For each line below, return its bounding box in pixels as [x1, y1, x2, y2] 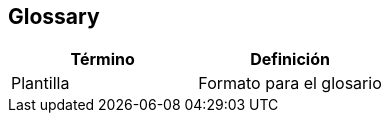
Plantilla [11, 73, 70, 94]
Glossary [8, 4, 100, 29]
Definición [250, 49, 330, 70]
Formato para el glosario [198, 73, 382, 94]
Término [70, 49, 135, 70]
